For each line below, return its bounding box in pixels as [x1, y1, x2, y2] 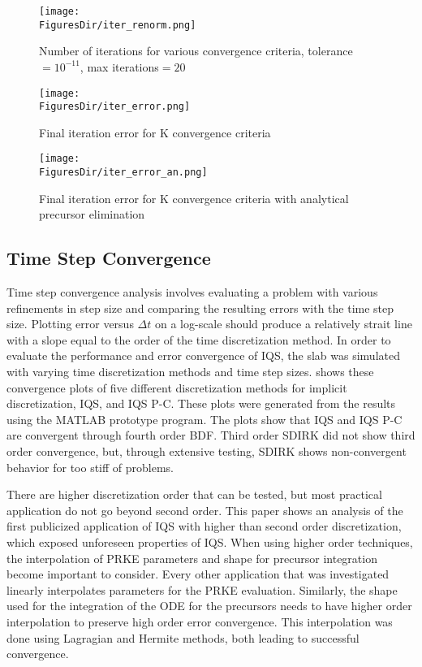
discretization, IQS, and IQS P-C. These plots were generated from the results [6, 395, 396, 412]
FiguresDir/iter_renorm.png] [39, 19, 196, 31]
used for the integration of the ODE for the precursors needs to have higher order [6, 597, 412, 614]
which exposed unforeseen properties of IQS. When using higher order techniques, [6, 534, 413, 551]
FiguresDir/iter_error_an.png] [39, 167, 208, 179]
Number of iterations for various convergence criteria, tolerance [39, 42, 353, 59]
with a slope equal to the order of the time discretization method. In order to [6, 331, 391, 348]
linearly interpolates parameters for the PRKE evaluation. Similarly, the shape [6, 581, 398, 598]
